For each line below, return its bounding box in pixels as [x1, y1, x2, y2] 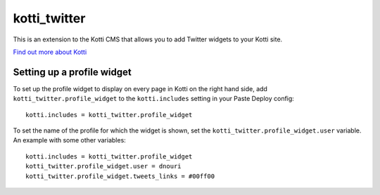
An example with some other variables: [13, 136, 126, 144]
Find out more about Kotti [13, 48, 87, 56]
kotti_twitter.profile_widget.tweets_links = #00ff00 [25, 172, 215, 180]
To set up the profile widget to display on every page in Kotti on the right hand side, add [13, 84, 267, 93]
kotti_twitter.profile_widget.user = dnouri [25, 162, 182, 170]
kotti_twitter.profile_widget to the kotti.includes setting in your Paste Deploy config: [13, 95, 295, 103]
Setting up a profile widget [13, 66, 132, 78]
